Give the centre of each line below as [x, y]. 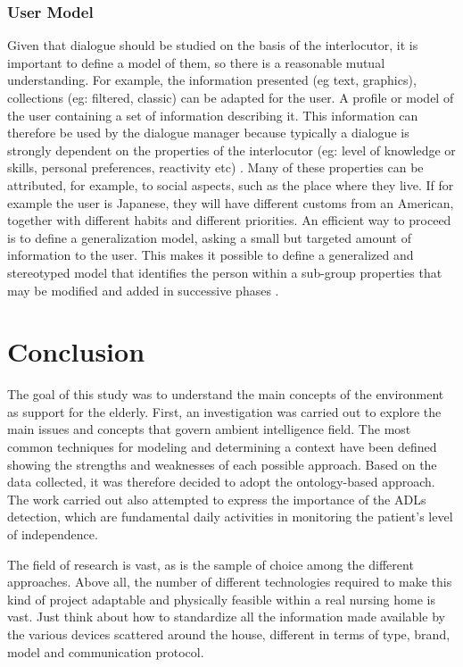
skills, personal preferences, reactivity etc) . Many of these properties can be [215, 167]
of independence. [53, 534]
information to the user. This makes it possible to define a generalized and [211, 255]
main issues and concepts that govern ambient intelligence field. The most [209, 429]
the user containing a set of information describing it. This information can [213, 115]
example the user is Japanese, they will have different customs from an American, [231, 202]
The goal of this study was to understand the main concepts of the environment [226, 394]
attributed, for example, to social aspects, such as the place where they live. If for [231, 184]
